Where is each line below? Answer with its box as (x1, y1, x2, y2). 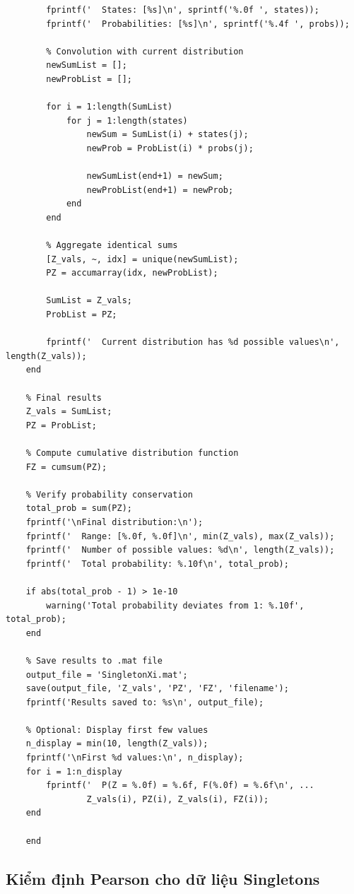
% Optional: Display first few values (25, 724, 208, 735)
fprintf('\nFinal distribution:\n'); (25, 517, 203, 527)
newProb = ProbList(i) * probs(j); (86, 143, 254, 153)
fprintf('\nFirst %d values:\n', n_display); (25, 753, 244, 763)
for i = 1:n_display (25, 766, 122, 777)
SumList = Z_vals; (46, 295, 132, 306)
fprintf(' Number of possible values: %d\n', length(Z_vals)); (25, 545, 335, 555)
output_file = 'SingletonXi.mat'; (25, 669, 188, 680)
